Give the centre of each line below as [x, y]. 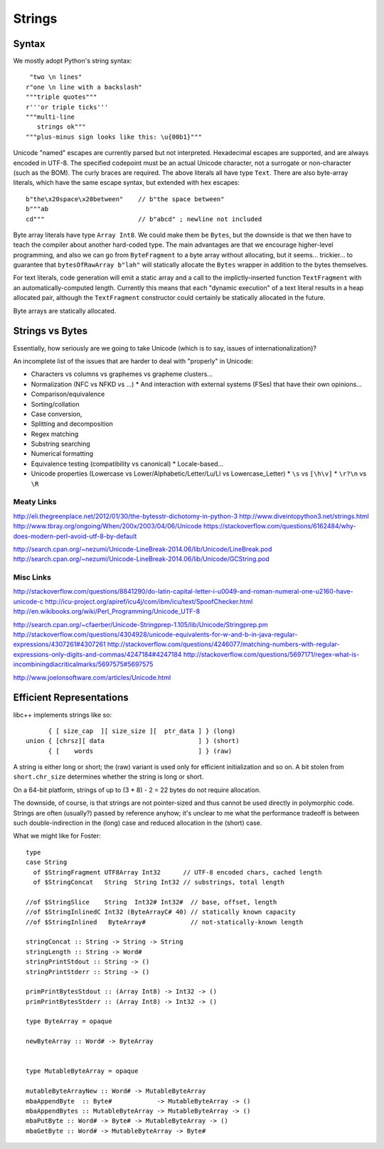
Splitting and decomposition [72, 424]
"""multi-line [50, 117]
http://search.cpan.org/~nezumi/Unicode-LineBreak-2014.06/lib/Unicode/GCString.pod [141, 559]
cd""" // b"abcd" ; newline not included [144, 219]
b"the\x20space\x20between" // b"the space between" [125, 199]
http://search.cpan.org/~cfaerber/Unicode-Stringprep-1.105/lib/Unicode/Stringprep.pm [140, 624]
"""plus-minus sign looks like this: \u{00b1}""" [114, 137]
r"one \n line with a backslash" [84, 87]
